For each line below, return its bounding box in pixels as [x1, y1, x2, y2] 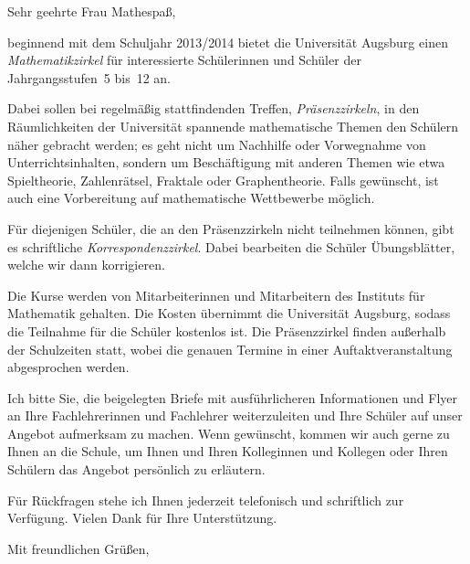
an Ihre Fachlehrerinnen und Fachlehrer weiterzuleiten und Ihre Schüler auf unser [7, 406, 463, 425]
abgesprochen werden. [7, 357, 130, 377]
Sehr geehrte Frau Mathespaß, [7, 2, 176, 20]
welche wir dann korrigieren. [7, 255, 165, 274]
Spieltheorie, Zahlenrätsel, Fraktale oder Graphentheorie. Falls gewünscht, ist [7, 170, 439, 189]
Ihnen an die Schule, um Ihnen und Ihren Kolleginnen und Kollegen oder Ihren [7, 442, 448, 461]
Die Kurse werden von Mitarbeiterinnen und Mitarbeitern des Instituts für [7, 285, 425, 304]
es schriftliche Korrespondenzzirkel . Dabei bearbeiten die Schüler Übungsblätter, [7, 237, 455, 256]
